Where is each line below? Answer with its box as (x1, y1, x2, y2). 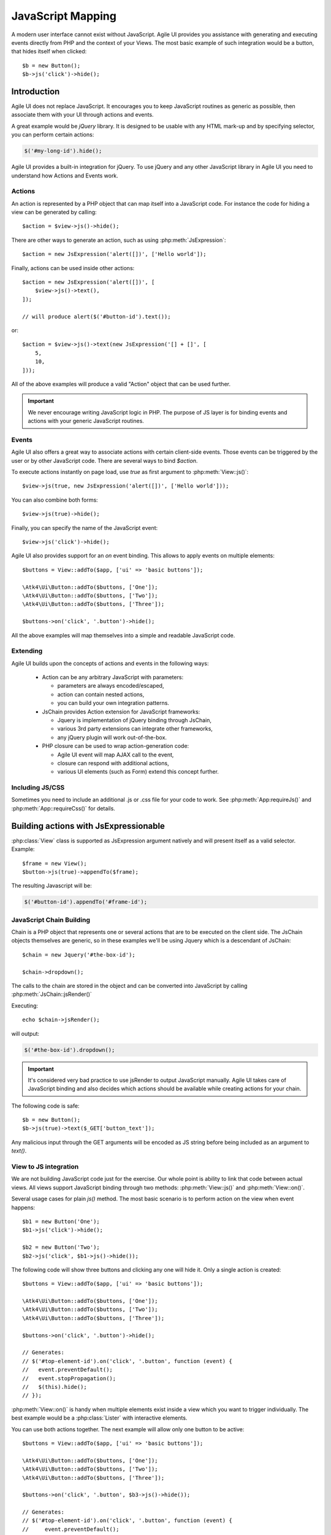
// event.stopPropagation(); (22, 1375, 116, 1381)
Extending (11, 647, 43, 655)
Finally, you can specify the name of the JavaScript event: (11, 524, 158, 531)
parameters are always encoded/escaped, (57, 682, 164, 690)
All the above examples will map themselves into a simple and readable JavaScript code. (11, 631, 235, 639)
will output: (11, 1030, 40, 1037)
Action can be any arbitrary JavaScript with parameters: (42, 674, 184, 681)
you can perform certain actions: (11, 131, 94, 138)
